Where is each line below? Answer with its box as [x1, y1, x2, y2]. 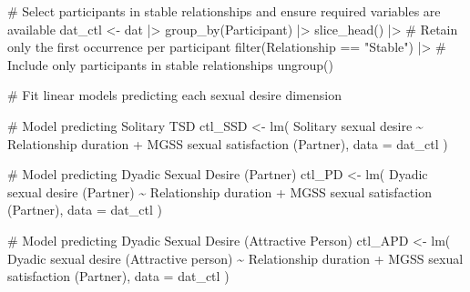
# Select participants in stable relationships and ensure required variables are [7, 2, 441, 20]
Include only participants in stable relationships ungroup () [7, 55, 333, 74]
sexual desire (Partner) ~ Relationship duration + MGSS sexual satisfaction [7, 182, 432, 201]
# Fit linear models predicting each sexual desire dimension [7, 86, 342, 105]
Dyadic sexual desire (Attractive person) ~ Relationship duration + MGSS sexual [7, 248, 464, 267]
